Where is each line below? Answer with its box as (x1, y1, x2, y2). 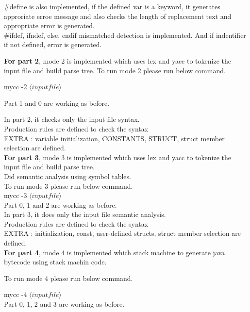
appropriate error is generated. (4, 20, 95, 31)
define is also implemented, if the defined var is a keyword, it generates (9, 1, 220, 11)
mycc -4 (4, 289, 27, 299)
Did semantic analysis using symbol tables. (4, 171, 131, 181)
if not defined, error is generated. (4, 39, 102, 49)
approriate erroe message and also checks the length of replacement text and (4, 11, 232, 21)
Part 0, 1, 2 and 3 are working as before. (4, 299, 125, 309)
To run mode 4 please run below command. (4, 273, 133, 283)
